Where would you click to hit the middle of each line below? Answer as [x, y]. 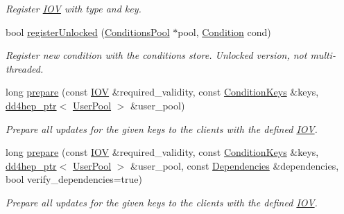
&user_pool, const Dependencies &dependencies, [235, 165]
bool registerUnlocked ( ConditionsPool [88, 32]
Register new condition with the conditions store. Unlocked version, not [156, 55]
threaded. [25, 68]
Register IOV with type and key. [74, 8]
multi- [323, 55]
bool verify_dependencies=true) [74, 179]
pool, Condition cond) [224, 32]
